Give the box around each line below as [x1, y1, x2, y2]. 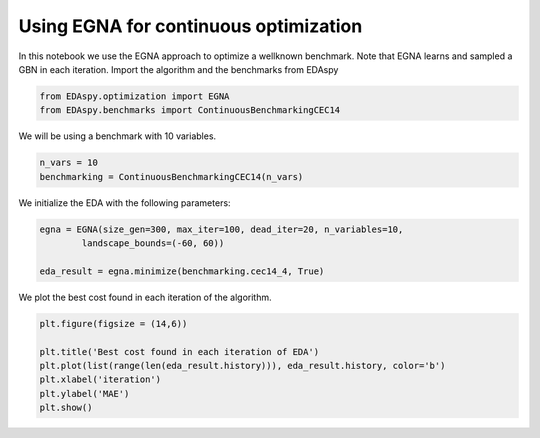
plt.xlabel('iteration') [39, 374, 162, 385]
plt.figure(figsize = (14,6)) [39, 318, 188, 329]
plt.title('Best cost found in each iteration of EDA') [39, 346, 320, 357]
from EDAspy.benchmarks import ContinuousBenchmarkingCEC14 [39, 105, 341, 116]
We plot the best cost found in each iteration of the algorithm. [18, 291, 272, 303]
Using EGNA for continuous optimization [18, 15, 363, 37]
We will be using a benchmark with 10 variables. [18, 130, 217, 142]
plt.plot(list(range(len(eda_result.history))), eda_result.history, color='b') [39, 360, 446, 371]
